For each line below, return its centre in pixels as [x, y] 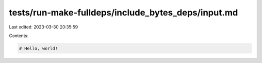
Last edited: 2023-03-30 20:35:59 [43, 27]
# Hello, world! [39, 48]
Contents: [19, 36]
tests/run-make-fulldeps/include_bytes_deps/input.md [123, 13]
